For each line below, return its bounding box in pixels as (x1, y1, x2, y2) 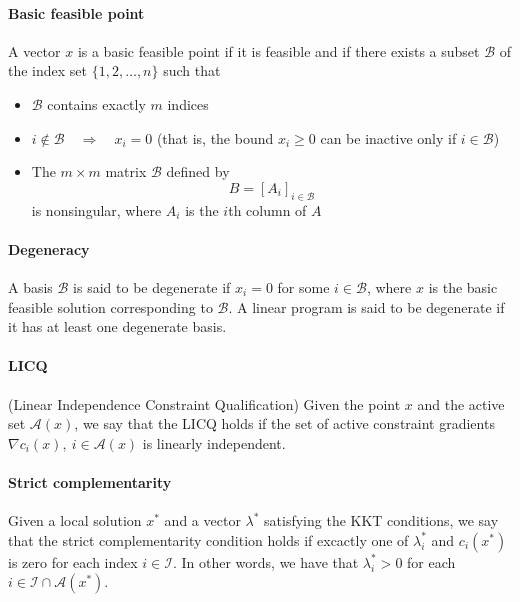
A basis (8, 276, 53, 297)
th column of (228, 199, 307, 220)
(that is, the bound (156, 127, 274, 148)
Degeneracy (8, 238, 90, 259)
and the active (417, 393, 505, 414)
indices (167, 93, 209, 114)
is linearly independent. (142, 432, 286, 453)
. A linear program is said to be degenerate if (228, 296, 505, 317)
